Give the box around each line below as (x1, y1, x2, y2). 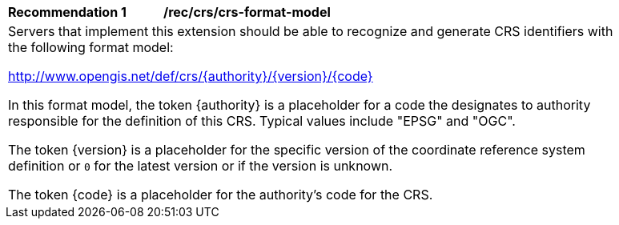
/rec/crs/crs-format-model (163, 4, 331, 20)
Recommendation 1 (8, 4, 127, 20)
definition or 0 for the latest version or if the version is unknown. (8, 158, 393, 174)
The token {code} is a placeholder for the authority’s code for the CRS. (8, 187, 433, 203)
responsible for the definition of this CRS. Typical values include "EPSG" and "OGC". (8, 113, 516, 129)
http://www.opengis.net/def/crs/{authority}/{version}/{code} (8, 68, 373, 84)
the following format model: (8, 39, 174, 55)
